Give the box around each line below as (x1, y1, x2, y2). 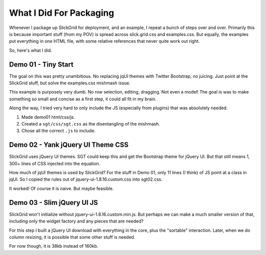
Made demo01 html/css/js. (21, 114, 75, 120)
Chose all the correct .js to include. (21, 128, 96, 134)
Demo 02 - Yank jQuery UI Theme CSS (9, 141, 129, 149)
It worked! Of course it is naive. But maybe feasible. (9, 185, 114, 191)
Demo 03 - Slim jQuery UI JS (9, 198, 98, 207)
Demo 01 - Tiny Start (9, 60, 74, 68)
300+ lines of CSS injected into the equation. (9, 160, 100, 166)
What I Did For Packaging (9, 7, 114, 18)
